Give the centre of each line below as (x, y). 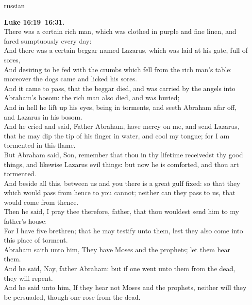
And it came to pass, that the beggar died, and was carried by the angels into (120, 88)
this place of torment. (36, 240)
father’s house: (25, 221)
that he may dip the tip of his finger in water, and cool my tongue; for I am (117, 135)
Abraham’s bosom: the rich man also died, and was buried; (92, 98)
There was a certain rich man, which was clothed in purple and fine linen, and (120, 31)
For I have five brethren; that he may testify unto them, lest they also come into (124, 230)
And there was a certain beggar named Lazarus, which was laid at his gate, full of (126, 50)
